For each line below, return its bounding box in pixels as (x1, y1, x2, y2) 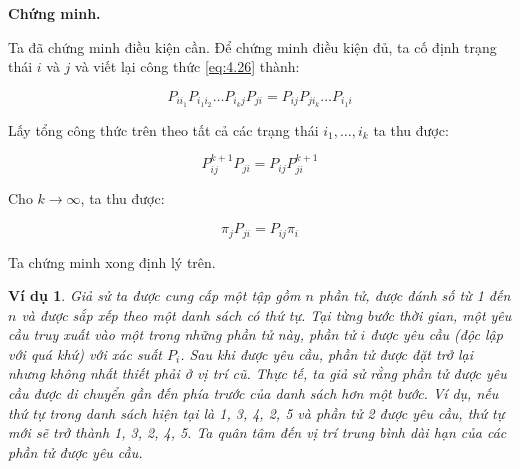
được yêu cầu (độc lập (370, 324, 503, 345)
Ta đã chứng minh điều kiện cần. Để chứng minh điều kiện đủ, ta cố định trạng (8, 36, 497, 57)
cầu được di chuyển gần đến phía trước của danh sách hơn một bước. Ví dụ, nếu (8, 383, 499, 404)
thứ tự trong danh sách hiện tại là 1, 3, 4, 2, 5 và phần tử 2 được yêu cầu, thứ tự (8, 402, 505, 423)
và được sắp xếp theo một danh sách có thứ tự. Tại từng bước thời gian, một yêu (21, 304, 512, 325)
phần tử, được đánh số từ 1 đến (318, 285, 511, 306)
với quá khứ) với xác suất (8, 343, 162, 364)
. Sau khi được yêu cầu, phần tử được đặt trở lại (180, 343, 474, 364)
